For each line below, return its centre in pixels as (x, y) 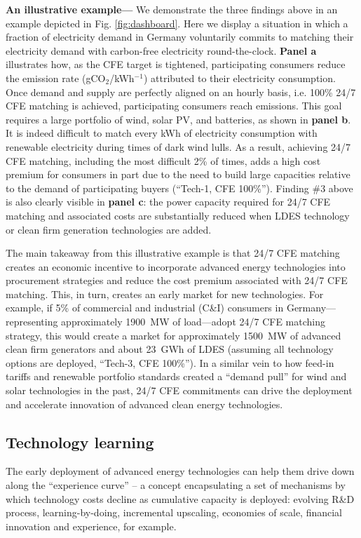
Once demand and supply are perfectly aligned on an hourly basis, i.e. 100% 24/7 (181, 92)
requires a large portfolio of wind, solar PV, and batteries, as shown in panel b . (178, 119)
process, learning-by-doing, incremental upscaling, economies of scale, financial (174, 512)
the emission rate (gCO (56, 78)
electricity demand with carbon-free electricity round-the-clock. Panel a (161, 50)
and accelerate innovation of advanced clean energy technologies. (144, 404)
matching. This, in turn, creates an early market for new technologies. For (165, 294)
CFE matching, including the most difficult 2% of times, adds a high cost (163, 160)
